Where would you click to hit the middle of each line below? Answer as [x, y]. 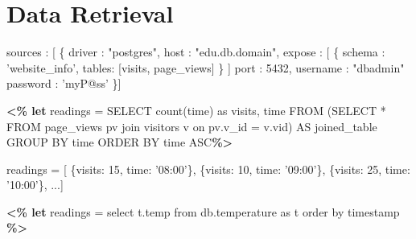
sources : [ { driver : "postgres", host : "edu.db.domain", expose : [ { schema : [196, 52]
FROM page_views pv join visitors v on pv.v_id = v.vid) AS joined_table [192, 126]
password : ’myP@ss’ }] [64, 83]
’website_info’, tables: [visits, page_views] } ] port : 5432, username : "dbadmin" [206, 67]
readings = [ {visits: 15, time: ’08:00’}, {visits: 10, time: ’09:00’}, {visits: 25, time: [208, 169]
